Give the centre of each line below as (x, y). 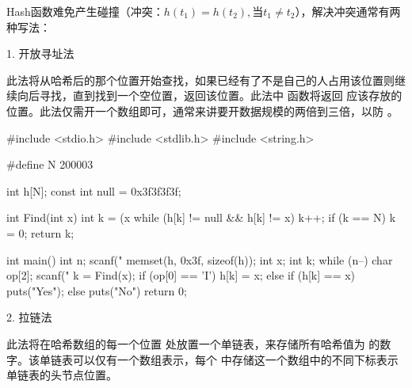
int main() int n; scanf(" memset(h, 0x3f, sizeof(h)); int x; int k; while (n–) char (200, 259)
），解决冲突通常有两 (348, 11)
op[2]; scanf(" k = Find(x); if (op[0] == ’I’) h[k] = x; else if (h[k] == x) (181, 275)
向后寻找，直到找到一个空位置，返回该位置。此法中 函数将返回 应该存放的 (210, 95)
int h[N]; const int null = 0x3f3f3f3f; (94, 190)
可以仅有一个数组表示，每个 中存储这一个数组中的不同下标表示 (235, 359)
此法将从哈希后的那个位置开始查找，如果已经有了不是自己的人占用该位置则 (200, 80)
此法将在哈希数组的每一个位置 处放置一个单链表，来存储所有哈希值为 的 (193, 343)
